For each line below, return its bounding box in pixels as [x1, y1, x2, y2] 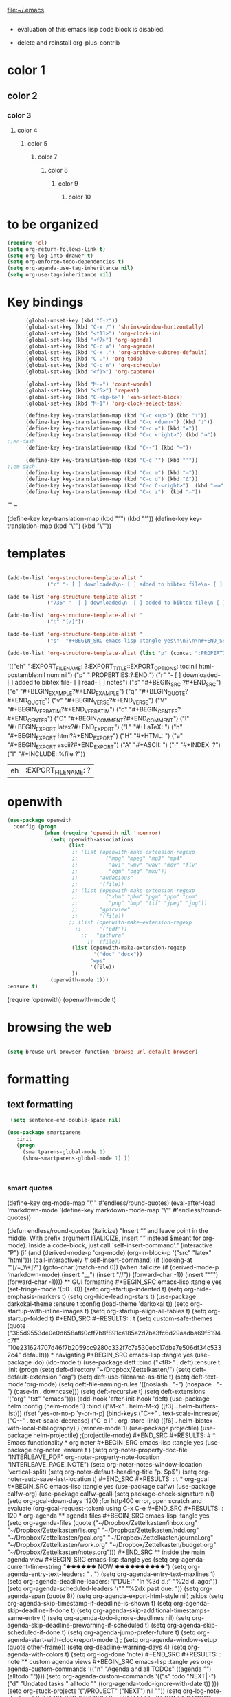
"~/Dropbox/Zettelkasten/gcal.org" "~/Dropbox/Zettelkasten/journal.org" [7, 1533, 214, 1542]
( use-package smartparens [7, 1129, 81, 1136]
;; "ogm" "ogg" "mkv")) [71, 867, 168, 875]
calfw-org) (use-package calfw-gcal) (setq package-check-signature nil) [7, 1489, 215, 1498]
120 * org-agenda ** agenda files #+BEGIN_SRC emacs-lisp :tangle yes [7, 1511, 210, 1520]
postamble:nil [7, 671, 46, 679]
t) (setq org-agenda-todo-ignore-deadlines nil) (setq [41, 1613, 191, 1621]
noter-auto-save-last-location [7, 1474, 91, 1483]
